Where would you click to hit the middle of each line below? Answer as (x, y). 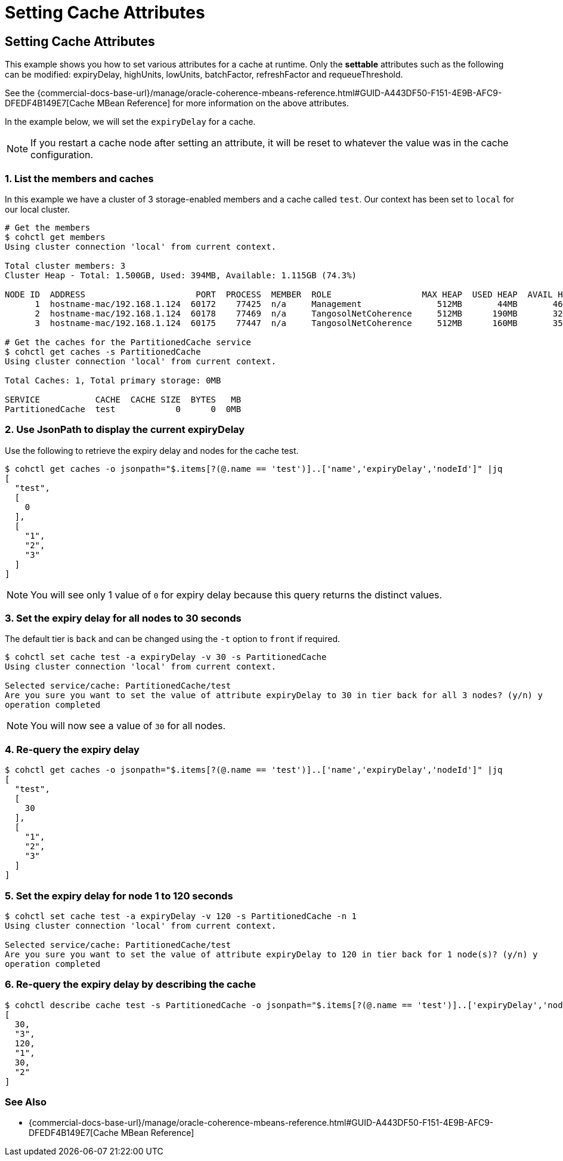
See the (20, 93)
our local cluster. (38, 209)
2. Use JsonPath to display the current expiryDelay (125, 430)
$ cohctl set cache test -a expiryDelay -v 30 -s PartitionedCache (166, 657)
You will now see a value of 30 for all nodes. (128, 726)
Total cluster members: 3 (65, 265)
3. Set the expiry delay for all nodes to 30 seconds (123, 618)
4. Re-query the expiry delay (72, 749)
